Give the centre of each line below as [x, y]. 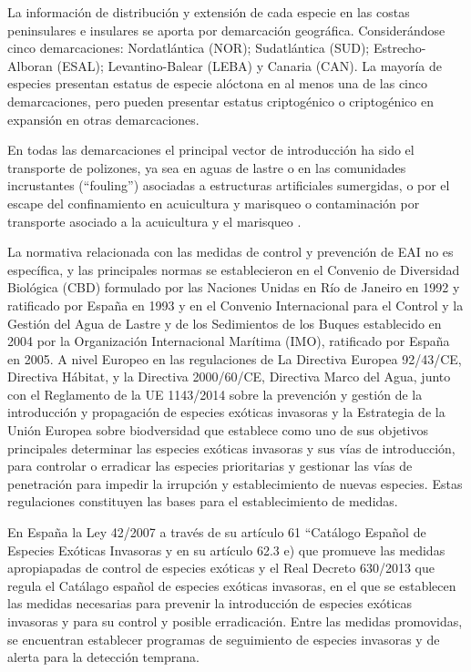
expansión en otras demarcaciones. [103, 119]
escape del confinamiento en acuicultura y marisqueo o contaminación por [214, 203]
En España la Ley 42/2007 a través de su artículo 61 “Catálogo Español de [217, 532]
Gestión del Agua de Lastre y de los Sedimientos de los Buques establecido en [225, 323]
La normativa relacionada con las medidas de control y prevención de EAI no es [230, 252]
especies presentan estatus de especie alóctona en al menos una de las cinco [218, 83]
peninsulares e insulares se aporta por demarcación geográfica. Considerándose [226, 30]
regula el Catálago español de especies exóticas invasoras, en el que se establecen [232, 585]
